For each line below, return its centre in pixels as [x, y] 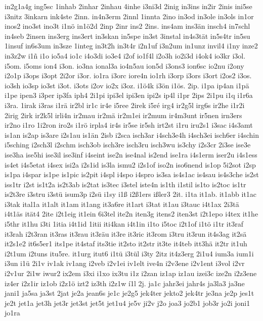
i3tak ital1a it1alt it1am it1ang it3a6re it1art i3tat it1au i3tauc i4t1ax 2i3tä [122, 204]
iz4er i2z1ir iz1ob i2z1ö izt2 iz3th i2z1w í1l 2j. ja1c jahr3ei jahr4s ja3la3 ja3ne [125, 283]
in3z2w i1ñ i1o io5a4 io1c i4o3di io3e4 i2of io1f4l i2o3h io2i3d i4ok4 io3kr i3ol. [125, 55]
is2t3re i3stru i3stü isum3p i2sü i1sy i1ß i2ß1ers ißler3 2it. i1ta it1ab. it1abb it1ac [131, 194]
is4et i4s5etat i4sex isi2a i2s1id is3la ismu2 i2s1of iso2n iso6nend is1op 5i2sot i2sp [130, 164]
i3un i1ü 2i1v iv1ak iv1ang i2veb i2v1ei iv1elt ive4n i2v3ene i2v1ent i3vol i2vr [125, 263]
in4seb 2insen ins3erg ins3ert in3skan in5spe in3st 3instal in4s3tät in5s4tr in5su [127, 36]
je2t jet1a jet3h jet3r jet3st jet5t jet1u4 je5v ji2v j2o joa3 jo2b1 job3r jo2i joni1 [127, 303]
